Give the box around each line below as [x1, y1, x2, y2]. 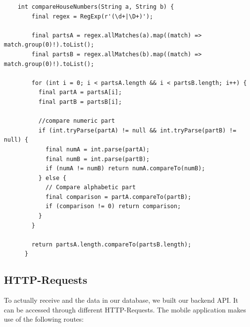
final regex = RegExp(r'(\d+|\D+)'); [31, 13, 153, 20]
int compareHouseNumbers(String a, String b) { [17, 3, 174, 10]
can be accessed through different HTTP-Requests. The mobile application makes [4, 304, 246, 314]
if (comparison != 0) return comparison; [45, 203, 181, 210]
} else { [38, 174, 66, 181]
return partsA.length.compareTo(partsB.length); [31, 241, 191, 248]
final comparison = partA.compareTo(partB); [45, 193, 191, 200]
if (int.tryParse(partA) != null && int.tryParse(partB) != [38, 127, 236, 134]
